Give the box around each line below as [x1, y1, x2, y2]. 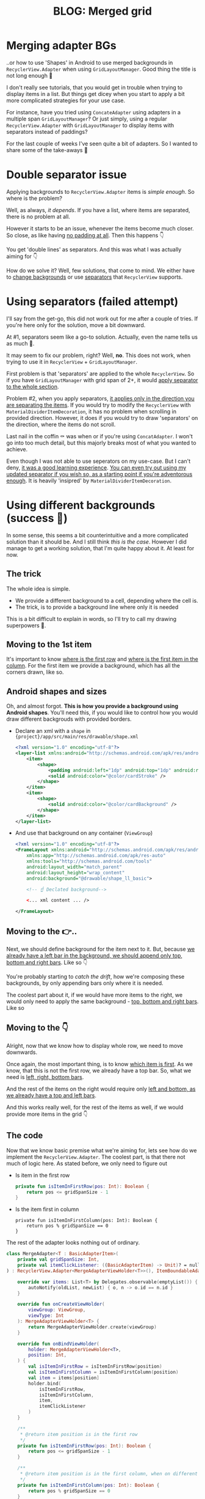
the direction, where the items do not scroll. [6, 421, 116, 428]
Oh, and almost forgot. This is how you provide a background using [6, 702, 179, 710]
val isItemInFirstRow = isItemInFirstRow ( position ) [28, 1363, 163, 1370]
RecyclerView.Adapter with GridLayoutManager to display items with [6, 121, 174, 129]
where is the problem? [6, 194, 63, 202]
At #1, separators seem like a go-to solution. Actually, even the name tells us [6, 333, 198, 341]
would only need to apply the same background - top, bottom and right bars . [6, 998, 199, 1005]
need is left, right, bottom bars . [6, 1073, 84, 1080]
